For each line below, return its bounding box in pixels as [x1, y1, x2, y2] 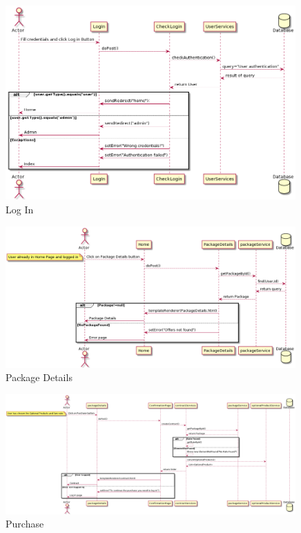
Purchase [6, 516, 44, 531]
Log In [6, 202, 34, 217]
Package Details [6, 370, 72, 385]
